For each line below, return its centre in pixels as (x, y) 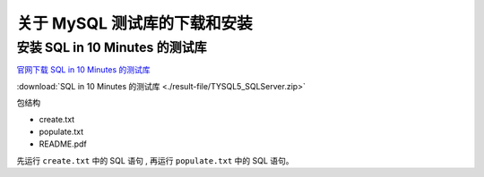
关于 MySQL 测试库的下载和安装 (134, 23)
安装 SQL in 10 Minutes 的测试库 (112, 47)
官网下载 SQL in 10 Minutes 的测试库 (84, 70)
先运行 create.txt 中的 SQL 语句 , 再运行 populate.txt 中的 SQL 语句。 (156, 160)
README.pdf (63, 144)
